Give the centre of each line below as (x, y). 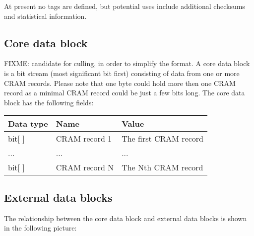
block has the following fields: (49, 102)
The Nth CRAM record (162, 167)
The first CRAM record (163, 139)
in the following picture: (40, 228)
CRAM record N (85, 167)
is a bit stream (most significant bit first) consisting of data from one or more (122, 73)
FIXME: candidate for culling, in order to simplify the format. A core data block (127, 63)
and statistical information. (45, 16)
